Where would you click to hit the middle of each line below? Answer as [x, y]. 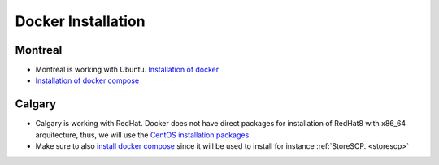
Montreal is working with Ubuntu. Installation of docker [127, 70]
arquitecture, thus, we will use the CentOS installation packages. [143, 135]
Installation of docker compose [87, 80]
